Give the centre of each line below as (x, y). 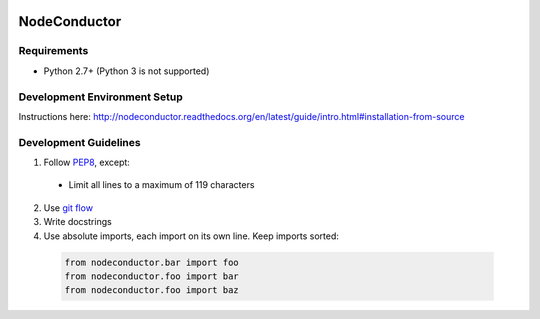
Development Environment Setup (101, 97)
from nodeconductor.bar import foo (151, 262)
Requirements (53, 51)
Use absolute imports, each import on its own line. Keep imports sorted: (191, 236)
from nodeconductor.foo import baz (151, 290)
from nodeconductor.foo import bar (151, 276)
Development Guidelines (79, 142)
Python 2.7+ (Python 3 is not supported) (126, 71)
